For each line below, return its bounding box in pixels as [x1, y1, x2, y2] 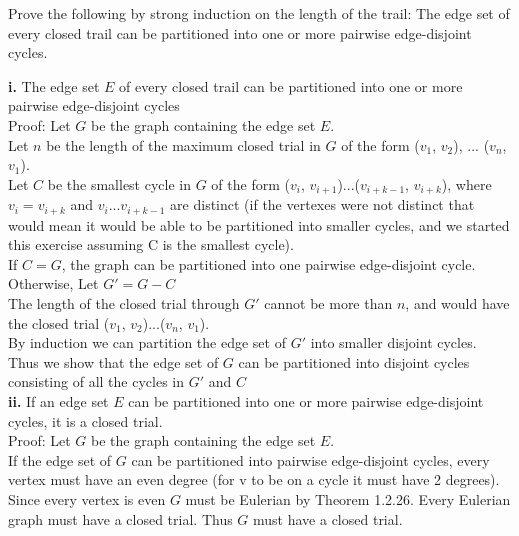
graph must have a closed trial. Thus [8, 508, 233, 529]
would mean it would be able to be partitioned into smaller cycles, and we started [8, 214, 510, 235]
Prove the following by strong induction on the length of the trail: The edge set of [8, 3, 510, 23]
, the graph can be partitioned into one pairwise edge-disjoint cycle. [61, 253, 476, 274]
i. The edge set [8, 75, 100, 96]
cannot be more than [264, 293, 393, 314]
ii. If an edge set [8, 391, 109, 411]
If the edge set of [8, 449, 112, 470]
